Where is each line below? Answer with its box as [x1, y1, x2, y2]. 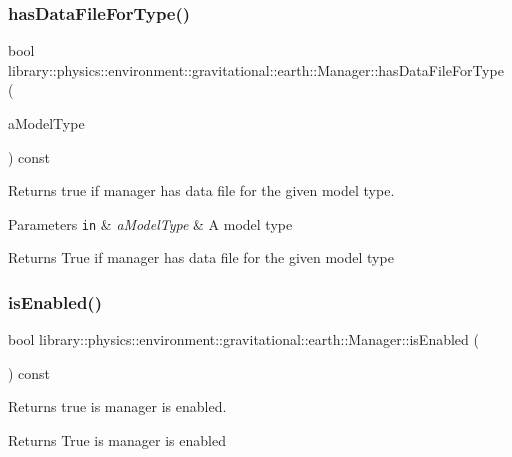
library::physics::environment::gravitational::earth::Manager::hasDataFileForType [8, 59, 504, 80]
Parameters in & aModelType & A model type [8, 213, 293, 234]
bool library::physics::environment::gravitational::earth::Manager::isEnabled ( [8, 329, 479, 350]
